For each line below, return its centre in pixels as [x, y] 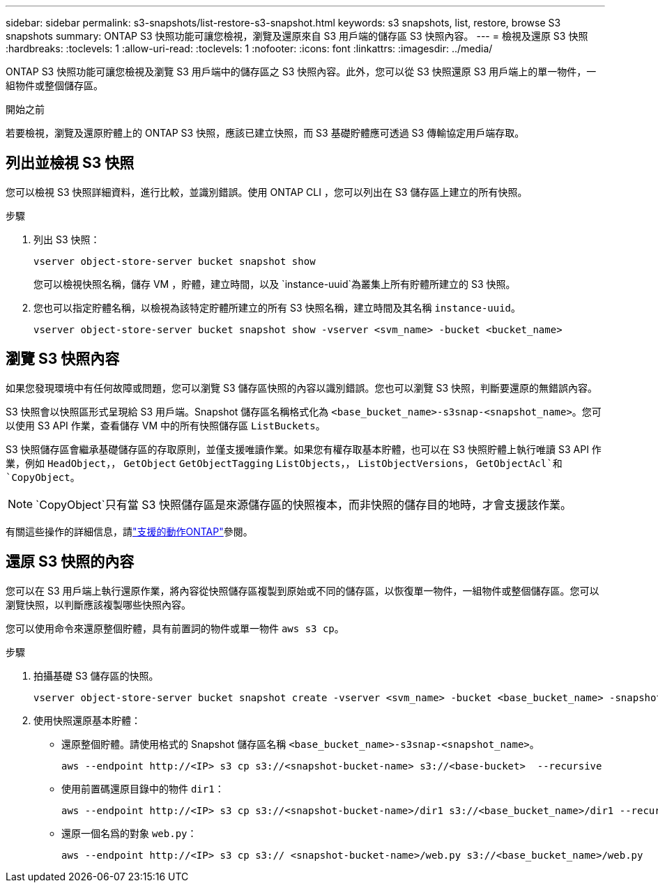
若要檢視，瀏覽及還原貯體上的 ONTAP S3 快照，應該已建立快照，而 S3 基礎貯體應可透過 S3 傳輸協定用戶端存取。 [265, 133]
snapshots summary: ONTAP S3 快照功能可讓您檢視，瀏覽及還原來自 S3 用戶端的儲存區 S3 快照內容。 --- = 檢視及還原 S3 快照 [297, 36]
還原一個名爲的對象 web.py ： [129, 833]
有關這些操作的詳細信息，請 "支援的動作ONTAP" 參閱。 [129, 531]
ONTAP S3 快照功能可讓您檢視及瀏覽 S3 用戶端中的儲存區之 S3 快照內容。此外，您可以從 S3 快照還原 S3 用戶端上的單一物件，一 [301, 71]
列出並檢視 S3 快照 [70, 163]
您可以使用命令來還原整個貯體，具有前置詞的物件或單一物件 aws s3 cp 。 [175, 628]
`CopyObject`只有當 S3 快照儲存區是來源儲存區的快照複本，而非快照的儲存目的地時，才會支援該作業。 [304, 504]
